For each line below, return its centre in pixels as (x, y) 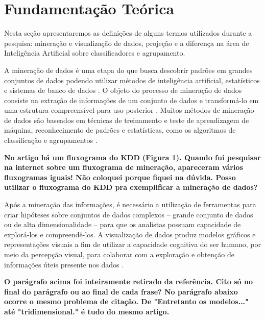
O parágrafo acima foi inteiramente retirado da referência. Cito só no (128, 281)
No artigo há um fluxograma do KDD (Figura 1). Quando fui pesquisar (132, 157)
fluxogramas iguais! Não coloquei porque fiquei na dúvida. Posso (120, 177)
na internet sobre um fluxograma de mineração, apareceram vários (124, 167)
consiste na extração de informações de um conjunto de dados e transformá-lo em (131, 100)
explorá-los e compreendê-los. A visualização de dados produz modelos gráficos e (130, 234)
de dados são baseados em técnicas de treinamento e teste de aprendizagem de (127, 120)
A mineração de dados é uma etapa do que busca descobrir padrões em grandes (128, 70)
